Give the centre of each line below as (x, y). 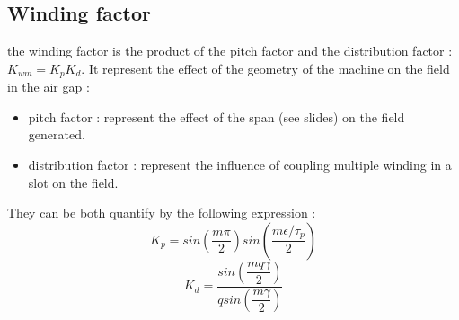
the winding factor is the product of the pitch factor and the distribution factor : (230, 51)
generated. (57, 134)
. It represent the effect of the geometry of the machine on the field (265, 68)
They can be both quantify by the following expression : (162, 213)
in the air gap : (49, 87)
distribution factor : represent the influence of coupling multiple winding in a (240, 165)
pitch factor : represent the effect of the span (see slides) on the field (216, 116)
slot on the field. (73, 182)
